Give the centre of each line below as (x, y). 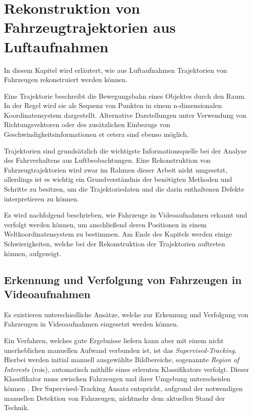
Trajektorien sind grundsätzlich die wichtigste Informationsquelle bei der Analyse (126, 150)
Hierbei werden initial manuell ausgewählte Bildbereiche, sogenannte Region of (122, 360)
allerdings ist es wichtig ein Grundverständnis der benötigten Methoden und (118, 179)
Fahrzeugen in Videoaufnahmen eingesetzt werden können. (91, 324)
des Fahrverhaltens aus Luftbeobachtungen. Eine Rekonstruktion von (107, 160)
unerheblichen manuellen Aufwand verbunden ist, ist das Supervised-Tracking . (120, 350)
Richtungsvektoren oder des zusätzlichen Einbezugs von (87, 124)
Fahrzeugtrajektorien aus (90, 27)
